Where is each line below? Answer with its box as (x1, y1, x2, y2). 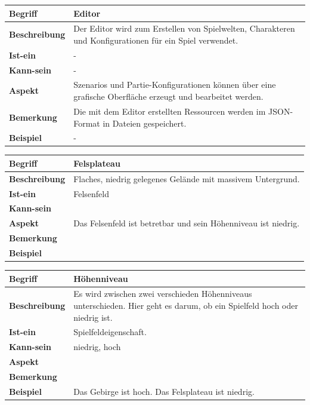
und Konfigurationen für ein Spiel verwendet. (73, 33, 238, 46)
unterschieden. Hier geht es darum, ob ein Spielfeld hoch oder (73, 299, 298, 312)
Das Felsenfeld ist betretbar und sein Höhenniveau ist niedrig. (73, 217, 300, 229)
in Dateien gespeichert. (103, 116, 187, 129)
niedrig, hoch (73, 340, 121, 353)
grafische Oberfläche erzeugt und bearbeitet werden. (73, 90, 263, 103)
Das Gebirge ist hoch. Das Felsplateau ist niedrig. (73, 385, 255, 397)
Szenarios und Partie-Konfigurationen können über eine (73, 78, 276, 91)
